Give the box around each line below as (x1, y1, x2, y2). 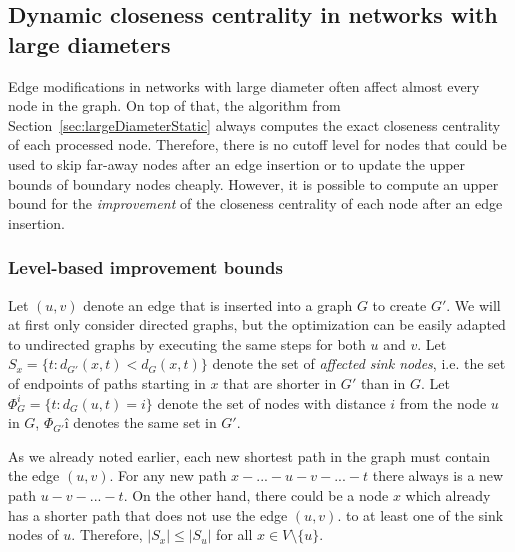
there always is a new (372, 465, 504, 486)
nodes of (8, 524, 59, 545)
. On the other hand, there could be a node (123, 484, 389, 505)
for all (216, 524, 253, 545)
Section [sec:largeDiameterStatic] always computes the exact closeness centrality (8, 114, 501, 135)
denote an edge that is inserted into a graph (83, 294, 353, 315)
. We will (446, 294, 501, 315)
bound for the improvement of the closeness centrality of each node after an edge (8, 193, 503, 214)
